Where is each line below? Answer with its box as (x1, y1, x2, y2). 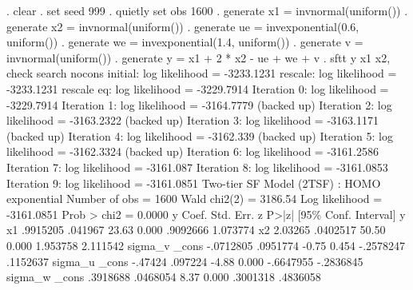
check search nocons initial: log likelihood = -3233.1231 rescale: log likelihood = (6, 65, 397, 81)
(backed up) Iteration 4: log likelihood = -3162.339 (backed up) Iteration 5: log (6, 127, 393, 144)
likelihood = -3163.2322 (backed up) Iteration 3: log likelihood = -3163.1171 (6, 112, 379, 129)
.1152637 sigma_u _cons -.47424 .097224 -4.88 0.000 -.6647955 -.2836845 (6, 252, 363, 269)
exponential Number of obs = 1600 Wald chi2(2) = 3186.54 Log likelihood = (6, 190, 383, 207)
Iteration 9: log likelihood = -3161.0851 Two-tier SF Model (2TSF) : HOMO (6, 174, 381, 191)
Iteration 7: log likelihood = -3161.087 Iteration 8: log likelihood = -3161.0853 (6, 158, 388, 175)
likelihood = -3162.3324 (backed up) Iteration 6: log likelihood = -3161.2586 (6, 143, 379, 160)
